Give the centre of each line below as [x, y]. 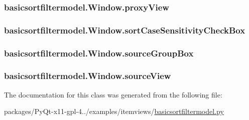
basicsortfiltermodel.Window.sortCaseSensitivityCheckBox [125, 30]
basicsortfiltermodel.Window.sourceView [88, 76]
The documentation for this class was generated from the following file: [113, 94]
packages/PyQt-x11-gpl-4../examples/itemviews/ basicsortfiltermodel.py [114, 111]
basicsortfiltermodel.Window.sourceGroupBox [99, 53]
